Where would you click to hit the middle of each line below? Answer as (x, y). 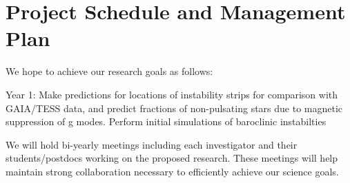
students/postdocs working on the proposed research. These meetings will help (172, 158)
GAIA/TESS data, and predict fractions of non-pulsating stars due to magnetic (174, 108)
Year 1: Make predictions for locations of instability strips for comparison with (172, 94)
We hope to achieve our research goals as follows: (109, 71)
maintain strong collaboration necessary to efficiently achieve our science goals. (172, 171)
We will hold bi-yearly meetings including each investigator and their (152, 144)
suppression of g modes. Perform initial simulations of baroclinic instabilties (166, 121)
